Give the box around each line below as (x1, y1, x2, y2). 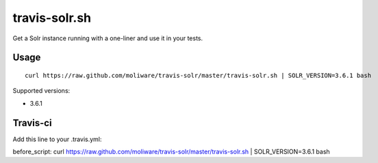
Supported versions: (12, 87, 71, 95)
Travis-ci (12, 117, 52, 129)
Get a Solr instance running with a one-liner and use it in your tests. (12, 34, 203, 42)
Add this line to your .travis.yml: (12, 135, 102, 143)
